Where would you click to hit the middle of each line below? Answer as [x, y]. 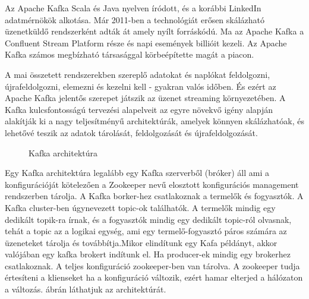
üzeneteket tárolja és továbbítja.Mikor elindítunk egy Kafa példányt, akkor [141, 242]
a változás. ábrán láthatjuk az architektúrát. [86, 289]
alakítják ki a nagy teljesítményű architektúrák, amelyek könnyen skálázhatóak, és [154, 121]
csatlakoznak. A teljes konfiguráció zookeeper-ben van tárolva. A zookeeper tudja [152, 265]
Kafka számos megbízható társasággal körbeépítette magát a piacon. [130, 54]
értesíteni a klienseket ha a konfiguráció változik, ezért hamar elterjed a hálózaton [154, 277]
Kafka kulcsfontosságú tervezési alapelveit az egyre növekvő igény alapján [139, 109]
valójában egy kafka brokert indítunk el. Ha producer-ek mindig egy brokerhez [148, 254]
